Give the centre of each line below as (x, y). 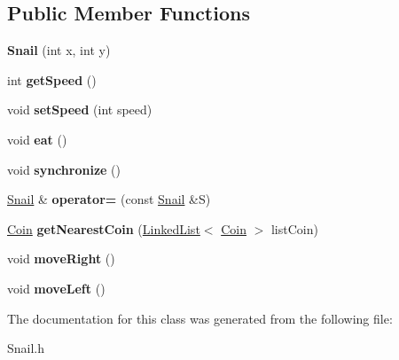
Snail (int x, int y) (59, 50)
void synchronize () (64, 169)
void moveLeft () (56, 288)
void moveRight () (61, 258)
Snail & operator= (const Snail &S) (109, 199)
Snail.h (26, 348)
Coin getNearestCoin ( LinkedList (104, 228)
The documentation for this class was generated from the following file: (200, 318)
